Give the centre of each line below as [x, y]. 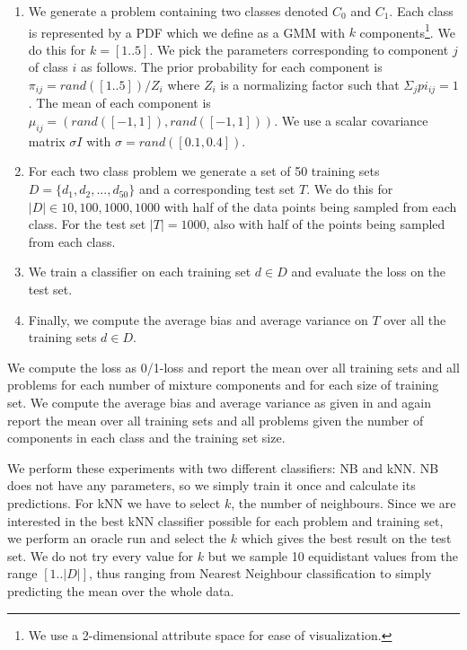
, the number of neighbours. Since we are [344, 502]
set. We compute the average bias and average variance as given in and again [220, 402]
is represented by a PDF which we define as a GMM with [186, 32]
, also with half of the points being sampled [326, 224]
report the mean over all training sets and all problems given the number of [216, 420]
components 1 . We [407, 31]
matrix [47, 141]
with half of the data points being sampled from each [310, 206]
